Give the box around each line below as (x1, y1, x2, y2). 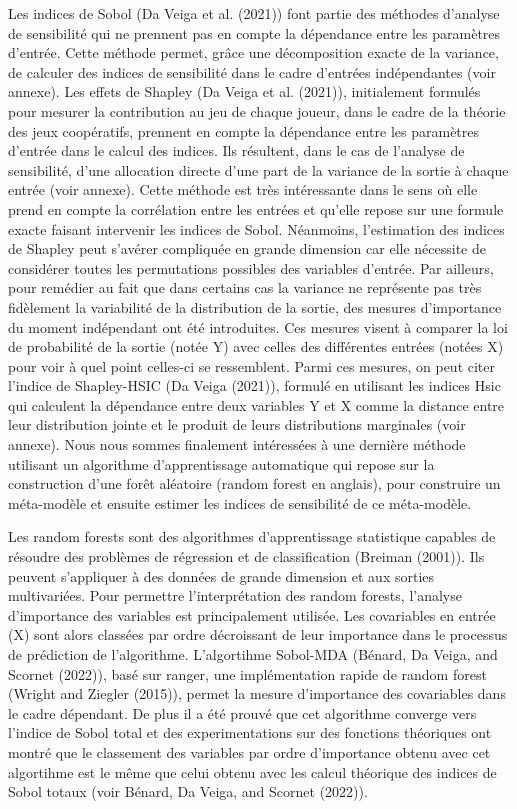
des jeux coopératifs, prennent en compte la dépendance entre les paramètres (8, 120, 480, 141)
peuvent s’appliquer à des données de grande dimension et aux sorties (8, 565, 435, 586)
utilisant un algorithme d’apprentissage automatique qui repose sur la (8, 453, 435, 474)
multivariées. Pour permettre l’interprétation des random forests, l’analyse (8, 585, 462, 606)
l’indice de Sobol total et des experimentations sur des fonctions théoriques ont (8, 722, 492, 743)
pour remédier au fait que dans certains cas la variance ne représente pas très (8, 277, 482, 298)
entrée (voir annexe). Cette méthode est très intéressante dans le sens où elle (8, 179, 478, 200)
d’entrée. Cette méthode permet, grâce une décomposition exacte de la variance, (8, 42, 499, 63)
